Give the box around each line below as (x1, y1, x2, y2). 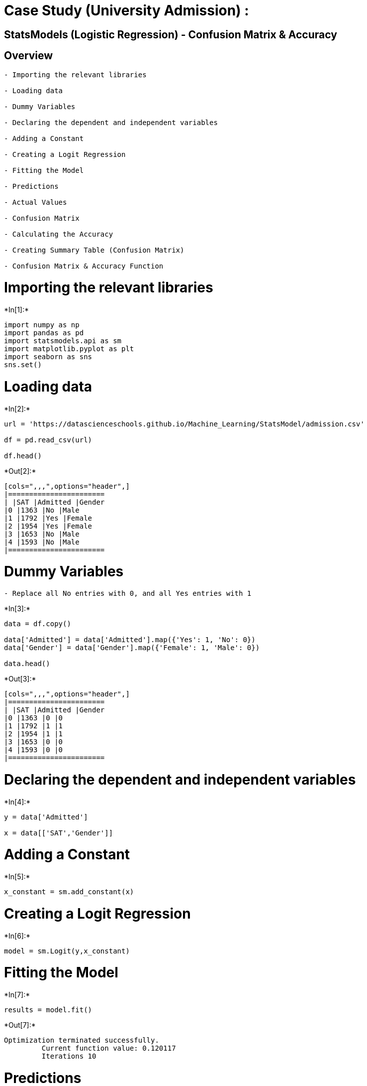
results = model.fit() (4, 1006, 92, 1014)
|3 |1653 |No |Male (4, 530, 80, 538)
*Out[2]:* (4, 466, 36, 475)
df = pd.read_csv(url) (4, 435, 92, 444)
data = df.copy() (4, 620, 71, 628)
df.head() (4, 451, 42, 460)
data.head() (4, 660, 50, 668)
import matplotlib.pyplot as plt (4, 345, 134, 353)
